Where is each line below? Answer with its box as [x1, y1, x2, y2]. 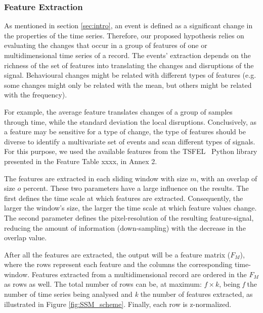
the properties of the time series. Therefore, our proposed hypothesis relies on [4, 30, 244, 40]
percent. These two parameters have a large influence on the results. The [23, 183, 249, 193]
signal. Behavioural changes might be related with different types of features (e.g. [4, 70, 256, 80]
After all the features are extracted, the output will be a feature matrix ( [4, 249, 231, 259]
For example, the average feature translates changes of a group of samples [4, 106, 233, 117]
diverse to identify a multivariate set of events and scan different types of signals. [4, 136, 255, 146]
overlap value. [4, 232, 47, 243]
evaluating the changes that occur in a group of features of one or [4, 40, 207, 50]
